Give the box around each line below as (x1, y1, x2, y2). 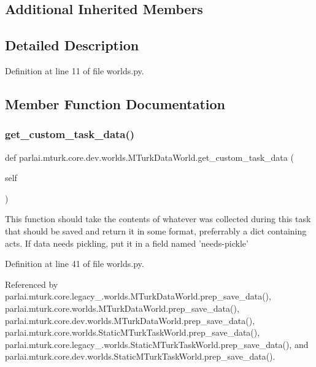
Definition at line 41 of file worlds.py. (5, 257, 144, 270)
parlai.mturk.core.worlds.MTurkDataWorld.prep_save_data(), (5, 301, 239, 314)
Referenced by (5, 277, 58, 290)
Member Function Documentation (5, 94, 226, 113)
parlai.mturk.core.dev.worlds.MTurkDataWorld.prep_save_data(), (5, 314, 255, 326)
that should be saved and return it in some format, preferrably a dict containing (5, 224, 307, 237)
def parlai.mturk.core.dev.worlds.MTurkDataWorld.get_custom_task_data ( (5, 150, 294, 163)
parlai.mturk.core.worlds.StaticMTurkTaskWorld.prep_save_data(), (5, 326, 260, 339)
